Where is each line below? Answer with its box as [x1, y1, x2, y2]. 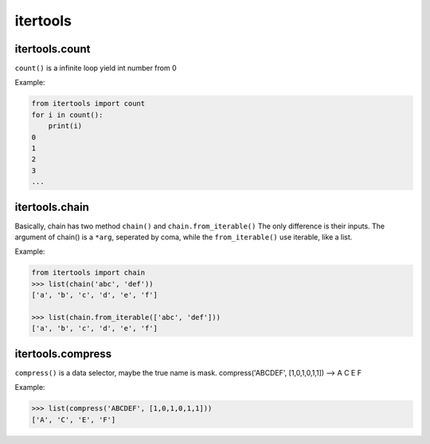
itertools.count [14, 42, 91, 56]
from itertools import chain [31, 268, 146, 278]
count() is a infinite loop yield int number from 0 [14, 64, 177, 73]
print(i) [48, 122, 83, 130]
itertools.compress [14, 347, 112, 360]
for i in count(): [31, 110, 104, 119]
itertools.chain [14, 200, 89, 214]
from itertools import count [31, 99, 146, 108]
